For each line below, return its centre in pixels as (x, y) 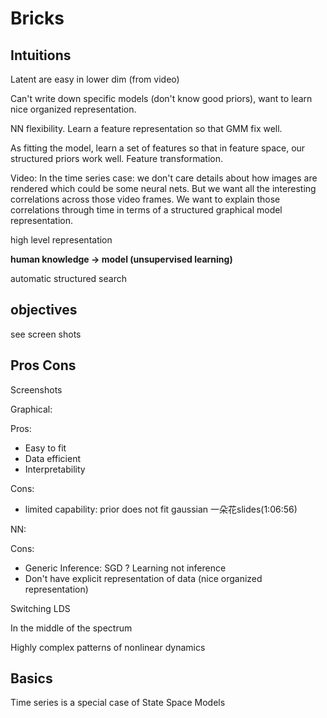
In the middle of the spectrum (71, 628)
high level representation (61, 240)
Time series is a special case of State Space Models (118, 703)
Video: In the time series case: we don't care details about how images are (164, 178)
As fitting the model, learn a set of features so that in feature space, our (158, 148)
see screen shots (46, 334)
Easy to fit (45, 448)
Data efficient (52, 458)
